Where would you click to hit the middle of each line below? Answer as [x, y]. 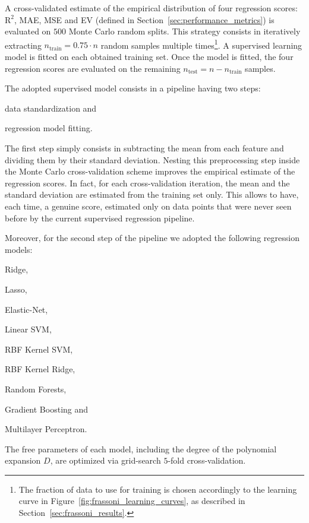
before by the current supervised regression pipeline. [100, 218]
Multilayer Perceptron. [46, 429]
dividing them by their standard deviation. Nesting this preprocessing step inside [152, 159]
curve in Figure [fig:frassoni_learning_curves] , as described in [132, 501]
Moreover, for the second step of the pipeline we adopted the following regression [152, 238]
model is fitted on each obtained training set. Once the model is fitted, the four [149, 57]
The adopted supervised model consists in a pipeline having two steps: [133, 88]
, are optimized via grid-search [105, 460]
